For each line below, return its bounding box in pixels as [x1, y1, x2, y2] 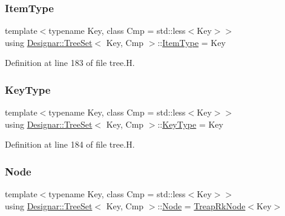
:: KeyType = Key [157, 117, 223, 130]
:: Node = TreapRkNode [157, 199, 246, 212]
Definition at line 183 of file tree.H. [5, 56, 135, 69]
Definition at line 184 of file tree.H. [5, 138, 135, 151]
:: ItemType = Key [157, 36, 226, 48]
